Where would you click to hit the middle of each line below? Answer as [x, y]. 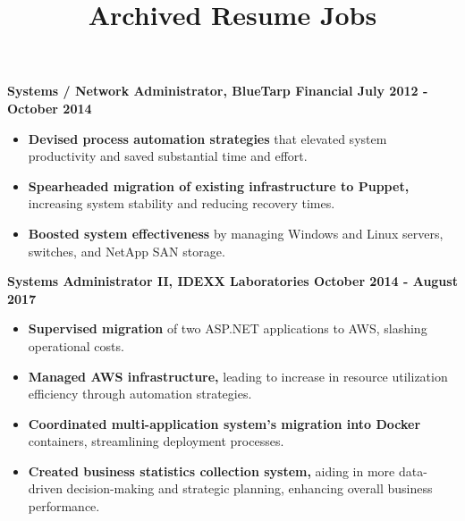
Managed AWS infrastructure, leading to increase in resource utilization [238, 376]
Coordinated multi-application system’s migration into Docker [224, 423]
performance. [64, 506]
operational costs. [76, 345]
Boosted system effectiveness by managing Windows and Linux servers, [236, 233]
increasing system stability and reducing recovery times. [182, 203]
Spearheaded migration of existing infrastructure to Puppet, [219, 185]
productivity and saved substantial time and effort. [168, 156]
